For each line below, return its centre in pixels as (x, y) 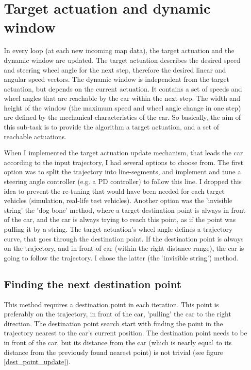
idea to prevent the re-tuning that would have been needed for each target (114, 191)
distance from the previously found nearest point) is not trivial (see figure (114, 352)
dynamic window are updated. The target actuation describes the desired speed (122, 60)
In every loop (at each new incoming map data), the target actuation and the (119, 50)
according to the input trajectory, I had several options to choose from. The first (124, 162)
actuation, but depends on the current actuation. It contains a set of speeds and (123, 88)
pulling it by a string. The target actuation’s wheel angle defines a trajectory (118, 229)
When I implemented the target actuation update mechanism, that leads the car (124, 153)
